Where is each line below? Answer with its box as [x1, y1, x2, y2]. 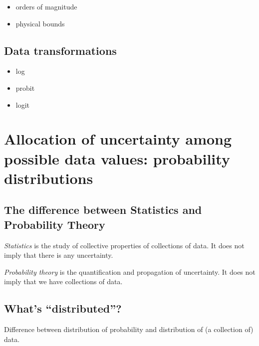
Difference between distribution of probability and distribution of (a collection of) [4, 324, 254, 335]
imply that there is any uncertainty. [4, 250, 113, 260]
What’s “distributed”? [4, 301, 122, 316]
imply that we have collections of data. [4, 276, 123, 287]
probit [15, 82, 35, 93]
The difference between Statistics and [4, 202, 202, 217]
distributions [4, 168, 93, 188]
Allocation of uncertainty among [4, 129, 232, 149]
